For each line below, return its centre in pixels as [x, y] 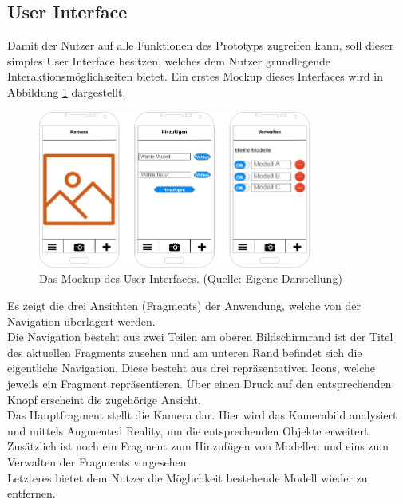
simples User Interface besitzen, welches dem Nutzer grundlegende [169, 60]
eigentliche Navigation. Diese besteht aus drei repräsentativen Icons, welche [192, 368]
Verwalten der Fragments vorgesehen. [99, 461]
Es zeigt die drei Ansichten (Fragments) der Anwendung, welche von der [184, 305]
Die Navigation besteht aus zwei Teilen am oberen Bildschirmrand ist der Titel [200, 337]
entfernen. [32, 493]
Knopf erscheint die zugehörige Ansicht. [104, 399]
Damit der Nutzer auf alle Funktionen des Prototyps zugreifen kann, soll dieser [201, 45]
